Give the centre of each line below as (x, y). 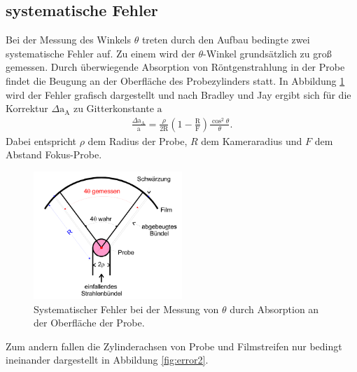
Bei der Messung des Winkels (69, 40)
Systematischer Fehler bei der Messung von (126, 309)
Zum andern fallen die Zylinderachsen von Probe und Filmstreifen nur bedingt (174, 346)
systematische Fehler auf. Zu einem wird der (100, 53)
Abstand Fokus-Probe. (54, 154)
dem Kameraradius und (252, 140)
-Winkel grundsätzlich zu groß (267, 53)
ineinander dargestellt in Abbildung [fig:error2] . (107, 360)
